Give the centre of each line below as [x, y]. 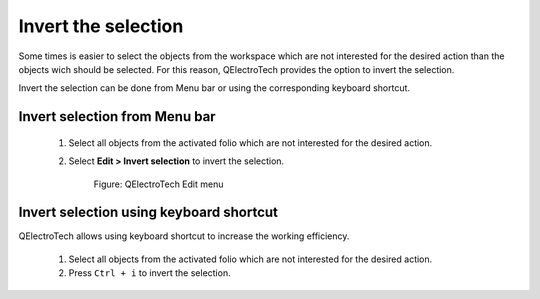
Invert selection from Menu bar [117, 116]
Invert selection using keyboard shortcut [148, 212]
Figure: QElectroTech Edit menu [158, 184]
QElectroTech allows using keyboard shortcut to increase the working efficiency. [184, 236]
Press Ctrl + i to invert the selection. [149, 273]
